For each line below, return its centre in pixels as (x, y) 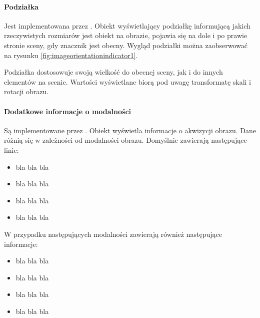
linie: (11, 149)
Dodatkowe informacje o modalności (68, 111)
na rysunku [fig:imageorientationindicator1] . (71, 55)
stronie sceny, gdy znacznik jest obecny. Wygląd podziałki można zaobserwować (126, 45)
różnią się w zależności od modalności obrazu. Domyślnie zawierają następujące (125, 140)
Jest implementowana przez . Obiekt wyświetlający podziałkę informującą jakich (127, 25)
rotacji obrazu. (26, 91)
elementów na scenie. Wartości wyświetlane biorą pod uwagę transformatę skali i (128, 81)
